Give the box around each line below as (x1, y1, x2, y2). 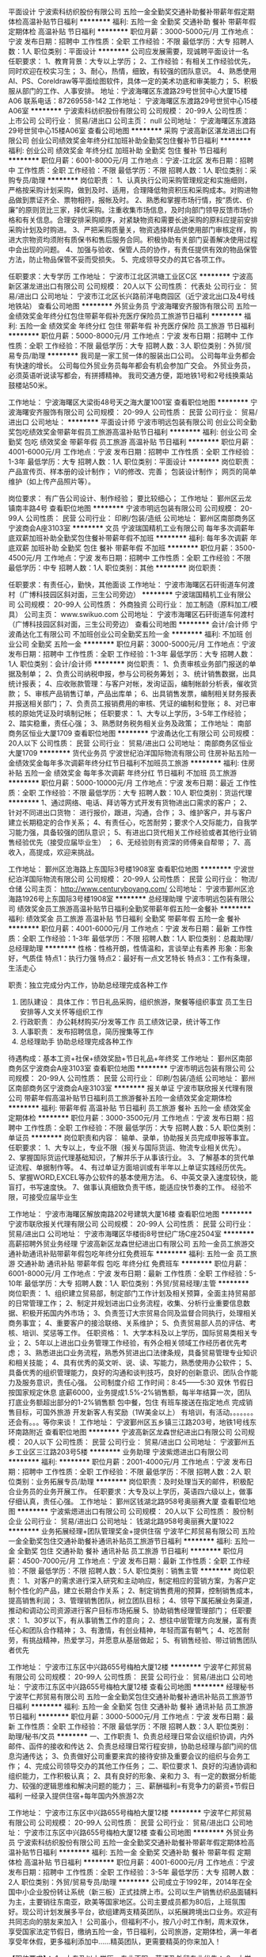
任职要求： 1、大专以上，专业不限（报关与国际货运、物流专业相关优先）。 (8, 1143, 245, 1152)
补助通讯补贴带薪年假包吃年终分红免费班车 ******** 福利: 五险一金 (14, 1249, 235, 1258)
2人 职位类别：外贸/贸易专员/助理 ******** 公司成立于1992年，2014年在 (8, 1878, 245, 1886)
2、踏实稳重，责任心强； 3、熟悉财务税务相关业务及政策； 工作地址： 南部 (8, 718, 252, 728)
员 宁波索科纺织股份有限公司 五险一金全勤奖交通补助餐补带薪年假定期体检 (8, 1838, 248, 1847)
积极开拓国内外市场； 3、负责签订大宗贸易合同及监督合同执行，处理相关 (21, 1308, 257, 1318)
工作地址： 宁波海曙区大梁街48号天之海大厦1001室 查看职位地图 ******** (8, 397, 249, 407)
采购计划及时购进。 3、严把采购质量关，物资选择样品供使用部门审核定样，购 (8, 225, 257, 234)
